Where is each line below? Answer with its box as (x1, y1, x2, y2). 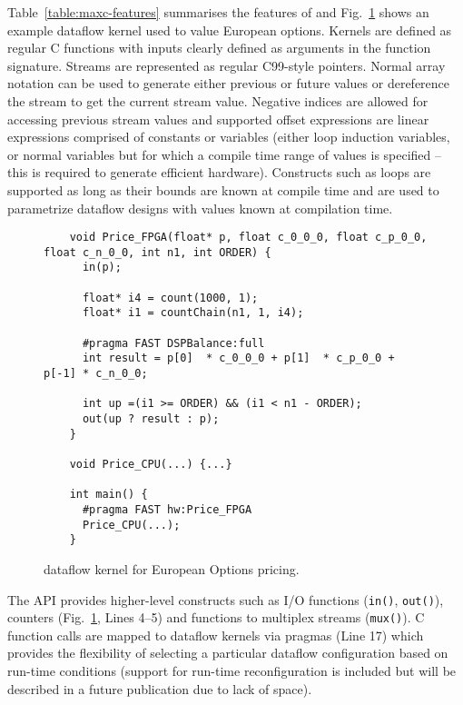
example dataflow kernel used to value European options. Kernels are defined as (7, 20, 452, 39)
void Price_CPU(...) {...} (69, 457, 232, 471)
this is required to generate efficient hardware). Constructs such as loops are (7, 163, 431, 182)
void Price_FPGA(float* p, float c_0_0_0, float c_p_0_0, (69, 231, 428, 244)
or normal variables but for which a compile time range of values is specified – (7, 144, 442, 164)
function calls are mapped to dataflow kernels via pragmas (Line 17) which (7, 625, 424, 644)
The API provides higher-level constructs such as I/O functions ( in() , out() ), (7, 590, 444, 609)
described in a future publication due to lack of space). (7, 679, 312, 698)
